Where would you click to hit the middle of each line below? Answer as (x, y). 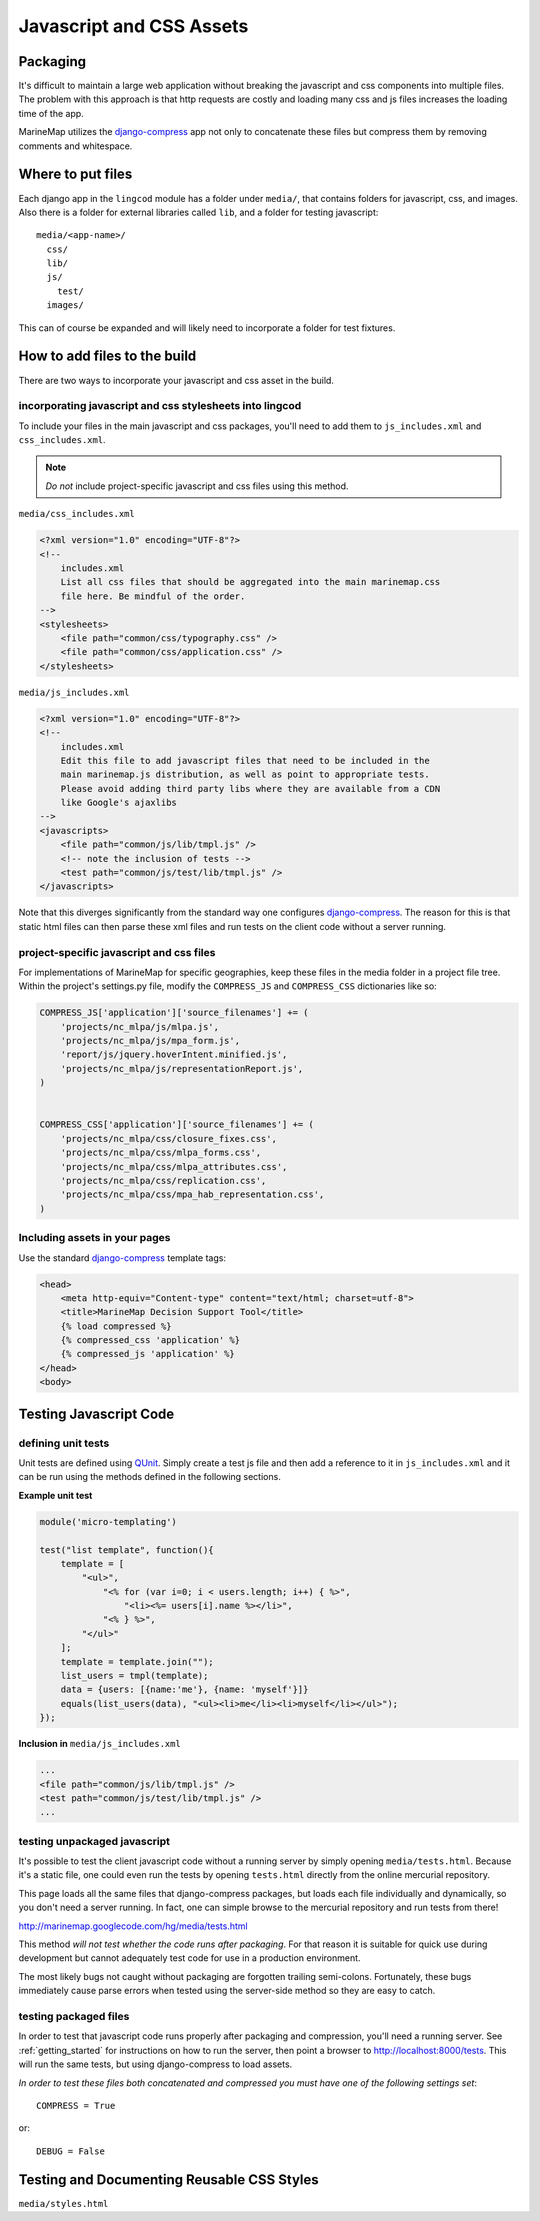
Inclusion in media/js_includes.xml (100, 1744)
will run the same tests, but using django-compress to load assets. (155, 2064)
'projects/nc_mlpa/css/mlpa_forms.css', (161, 1153)
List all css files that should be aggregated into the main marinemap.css (250, 582)
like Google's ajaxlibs (118, 803)
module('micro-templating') (108, 1521)
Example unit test (55, 1495)
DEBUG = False (70, 2151)
